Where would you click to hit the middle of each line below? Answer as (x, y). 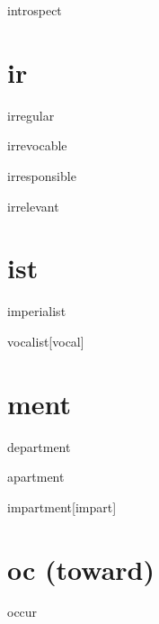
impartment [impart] (62, 506)
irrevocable (37, 145)
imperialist (37, 311)
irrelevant (33, 206)
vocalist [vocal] (46, 341)
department (39, 446)
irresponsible (42, 175)
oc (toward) (81, 569)
